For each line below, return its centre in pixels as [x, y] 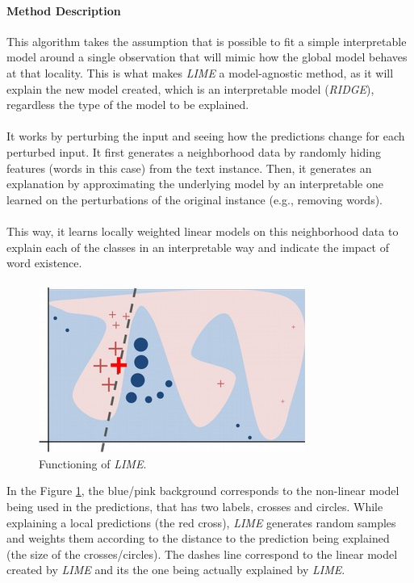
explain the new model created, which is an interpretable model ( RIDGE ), [190, 88]
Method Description [64, 10]
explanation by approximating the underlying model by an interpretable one [195, 184]
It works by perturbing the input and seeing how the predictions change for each [206, 136]
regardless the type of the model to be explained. [128, 105]
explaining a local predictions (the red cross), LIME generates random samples [201, 522]
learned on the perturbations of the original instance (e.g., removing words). [195, 199]
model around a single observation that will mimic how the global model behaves [207, 57]
